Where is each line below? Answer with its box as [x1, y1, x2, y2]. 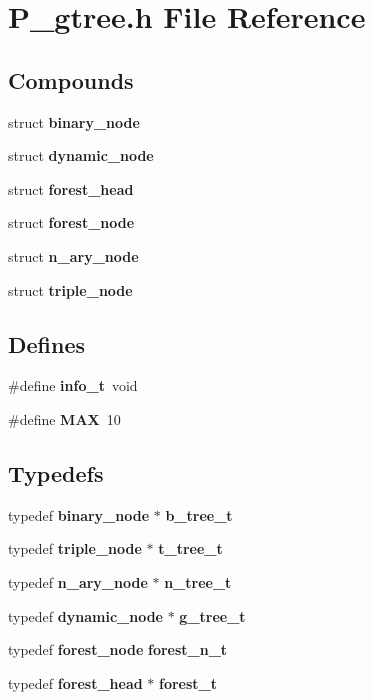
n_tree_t [164, 571, 232, 592]
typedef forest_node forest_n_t [8, 639, 228, 660]
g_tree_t [179, 605, 246, 626]
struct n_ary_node [8, 245, 139, 266]
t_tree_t [158, 538, 223, 559]
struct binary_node [8, 111, 140, 132]
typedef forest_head [8, 672, 143, 693]
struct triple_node [8, 279, 133, 300]
